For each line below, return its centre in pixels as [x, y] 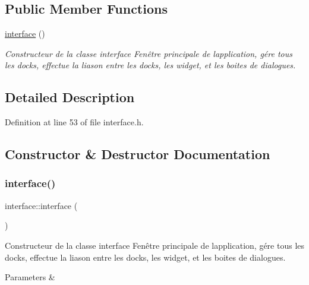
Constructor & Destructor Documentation [138, 154]
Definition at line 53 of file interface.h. [74, 122]
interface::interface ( [41, 205]
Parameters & [30, 277]
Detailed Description [70, 97]
